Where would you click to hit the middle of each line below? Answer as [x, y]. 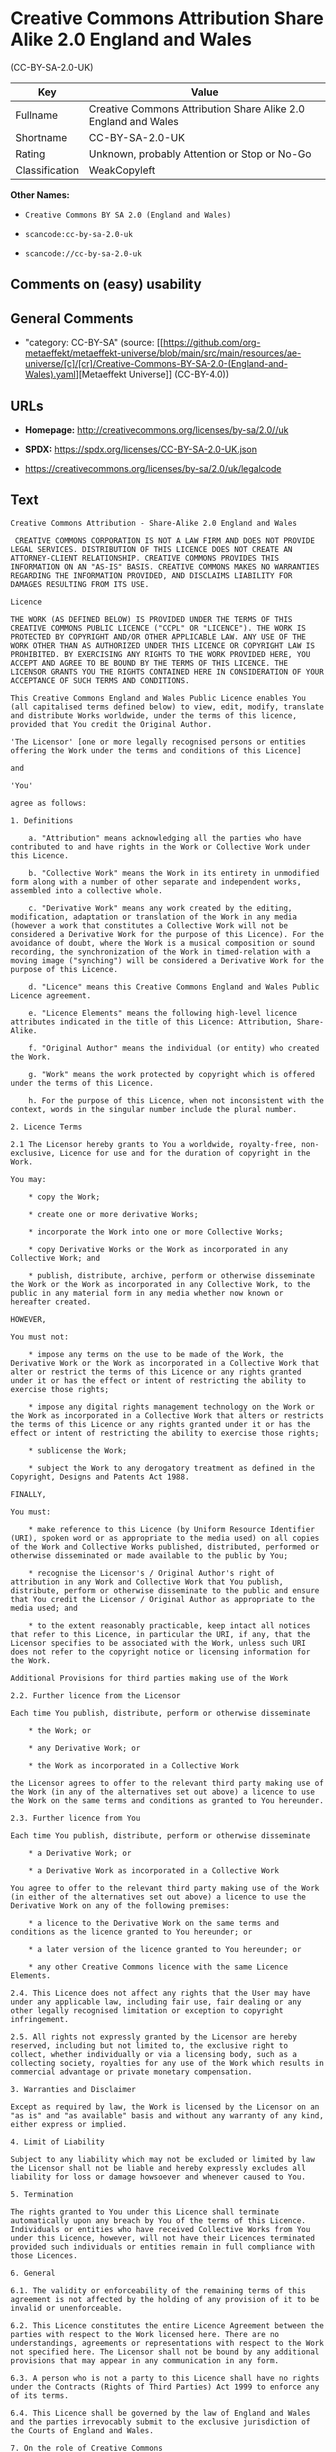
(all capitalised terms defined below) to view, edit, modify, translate [167, 707]
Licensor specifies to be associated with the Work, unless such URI [158, 1643]
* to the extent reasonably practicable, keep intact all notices [169, 1625]
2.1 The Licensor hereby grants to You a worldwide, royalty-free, [154, 1144]
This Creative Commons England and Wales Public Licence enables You [158, 698]
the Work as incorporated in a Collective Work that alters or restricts [167, 1415]
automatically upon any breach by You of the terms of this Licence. [158, 2220]
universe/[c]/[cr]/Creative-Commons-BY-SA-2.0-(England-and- [156, 364]
